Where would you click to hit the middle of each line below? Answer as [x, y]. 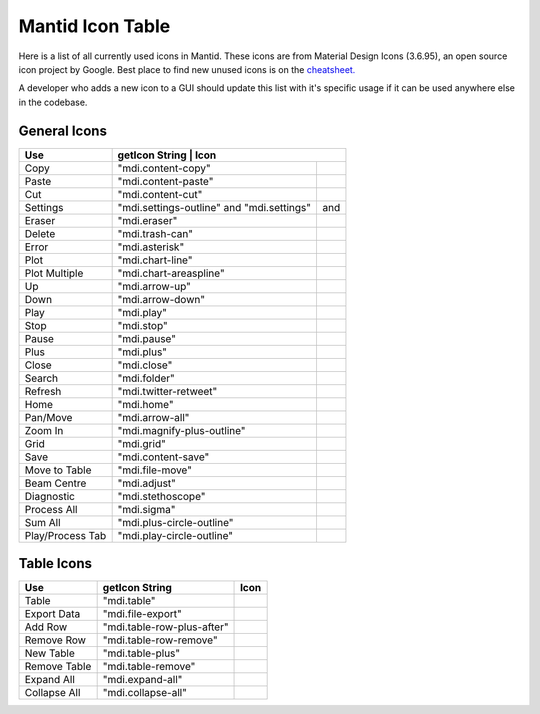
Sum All [42, 522]
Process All [51, 509]
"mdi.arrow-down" [161, 299]
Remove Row [55, 640]
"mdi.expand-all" [142, 680]
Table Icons [55, 563]
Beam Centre [55, 483]
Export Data [52, 614]
